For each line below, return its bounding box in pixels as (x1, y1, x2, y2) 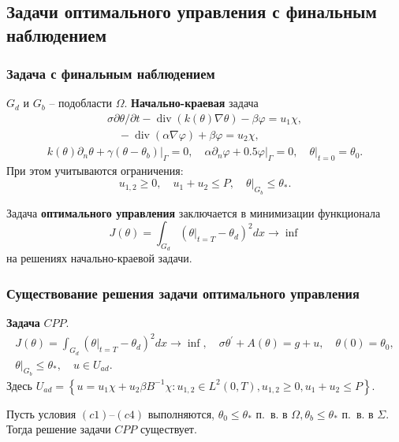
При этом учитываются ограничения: (6, 162, 184, 178)
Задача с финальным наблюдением (6, 64, 215, 84)
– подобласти (49, 95, 113, 111)
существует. (140, 421, 197, 437)
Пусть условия (6, 405, 76, 422)
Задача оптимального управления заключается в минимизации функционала (6, 204, 381, 221)
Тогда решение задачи (6, 421, 111, 437)
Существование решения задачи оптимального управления (6, 283, 360, 303)
